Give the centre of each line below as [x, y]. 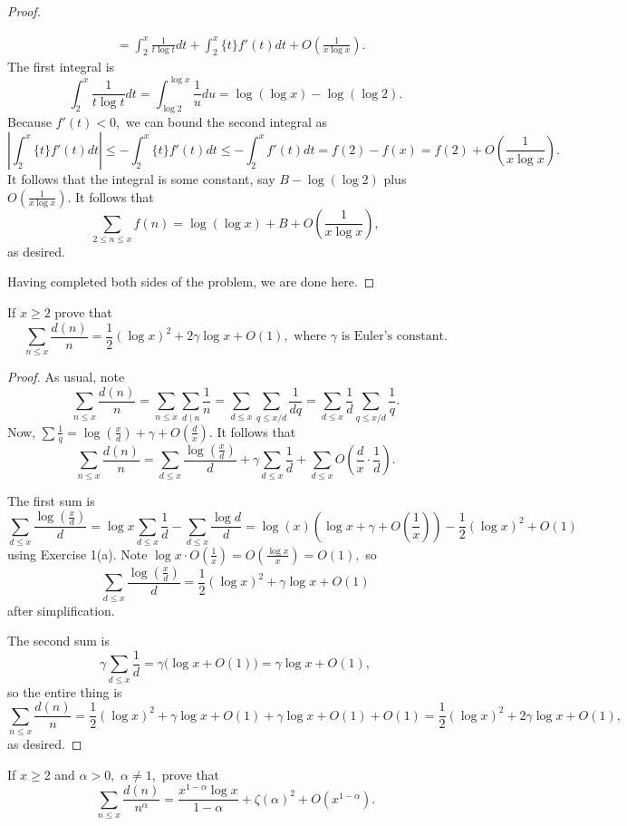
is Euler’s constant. [394, 337]
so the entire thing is [65, 691]
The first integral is [61, 67]
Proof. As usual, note [66, 377]
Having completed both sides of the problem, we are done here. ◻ [191, 282]
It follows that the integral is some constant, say [141, 178]
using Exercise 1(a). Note [77, 554]
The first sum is [51, 500]
